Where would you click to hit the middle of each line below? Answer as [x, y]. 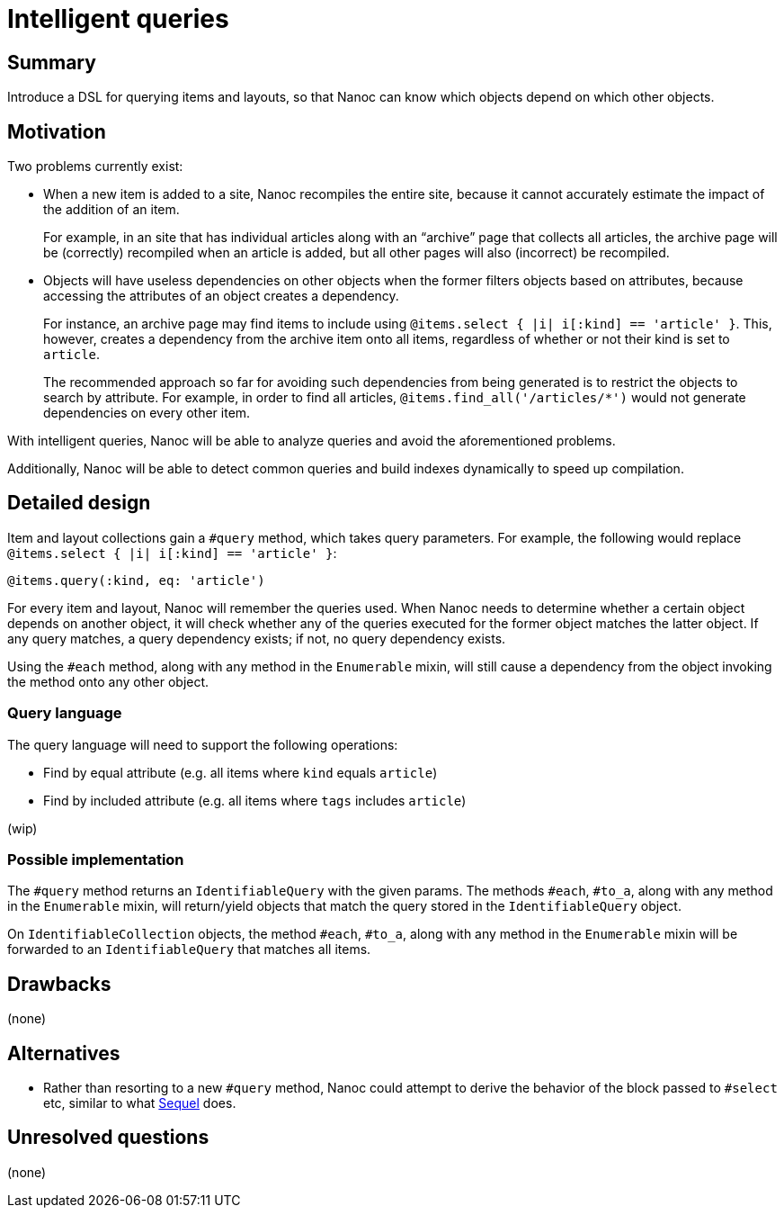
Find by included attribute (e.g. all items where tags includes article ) [255, 800]
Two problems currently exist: [95, 166]
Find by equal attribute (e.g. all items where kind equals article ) [241, 772]
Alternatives [64, 1053]
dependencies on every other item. [147, 413]
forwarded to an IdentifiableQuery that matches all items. [189, 949]
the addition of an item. [111, 210]
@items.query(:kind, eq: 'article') [136, 580]
